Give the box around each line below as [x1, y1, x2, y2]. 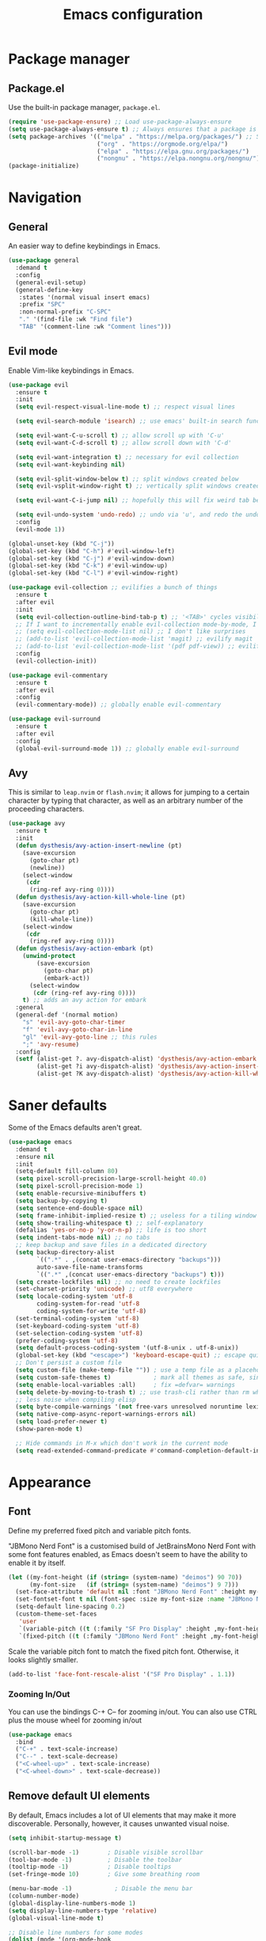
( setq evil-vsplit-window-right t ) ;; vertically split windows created [15, 482, 260, 490]
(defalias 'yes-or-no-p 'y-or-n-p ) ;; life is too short [15, 1226, 207, 1234]
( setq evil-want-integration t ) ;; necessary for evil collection [15, 453, 239, 461]
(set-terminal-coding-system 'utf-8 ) [15, 1314, 140, 1323]
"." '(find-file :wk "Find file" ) [18, 315, 133, 324]
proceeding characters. [8, 804, 85, 814]
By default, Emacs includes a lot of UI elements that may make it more [8, 1810, 237, 1820]
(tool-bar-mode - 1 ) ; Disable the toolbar [8, 1856, 182, 1863]
